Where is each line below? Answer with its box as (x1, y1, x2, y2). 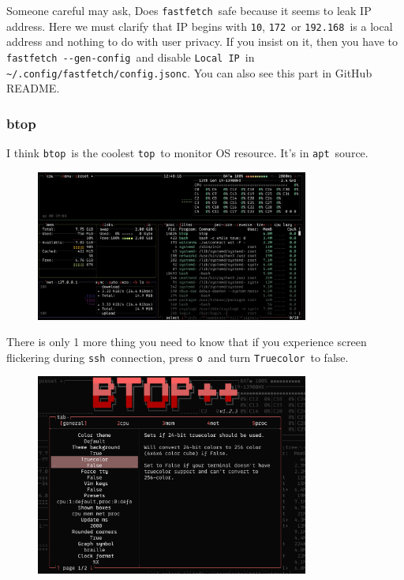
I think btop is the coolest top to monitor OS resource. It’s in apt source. (6, 145, 368, 161)
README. (6, 80, 60, 96)
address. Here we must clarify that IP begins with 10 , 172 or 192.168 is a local (6, 17, 393, 34)
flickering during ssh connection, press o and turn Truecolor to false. (6, 348, 349, 365)
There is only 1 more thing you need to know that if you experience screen (6, 333, 367, 350)
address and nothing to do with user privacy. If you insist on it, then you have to (6, 33, 398, 50)
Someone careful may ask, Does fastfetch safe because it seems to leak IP (6, 2, 372, 18)
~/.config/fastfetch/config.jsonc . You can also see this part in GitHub (6, 64, 372, 81)
